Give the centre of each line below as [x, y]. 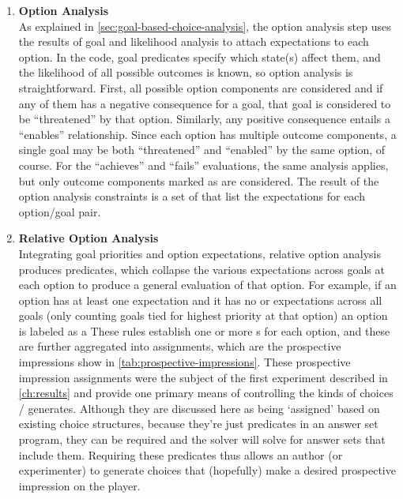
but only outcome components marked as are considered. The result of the [199, 180]
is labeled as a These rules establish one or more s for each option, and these [204, 330]
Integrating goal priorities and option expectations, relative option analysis [200, 253]
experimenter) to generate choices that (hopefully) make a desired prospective [207, 470]
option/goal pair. [60, 211]
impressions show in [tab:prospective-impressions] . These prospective [185, 362]
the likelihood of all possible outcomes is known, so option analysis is [186, 72]
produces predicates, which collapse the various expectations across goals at [201, 269]
